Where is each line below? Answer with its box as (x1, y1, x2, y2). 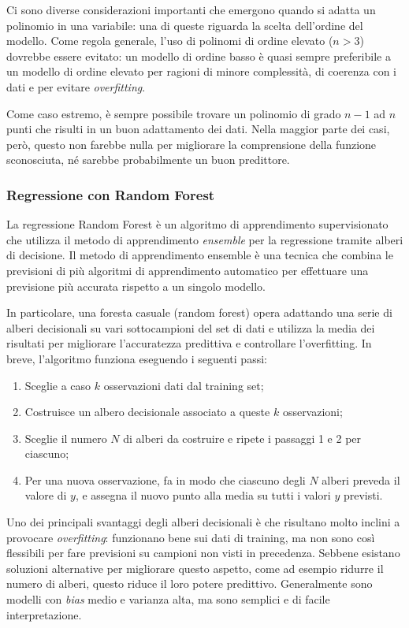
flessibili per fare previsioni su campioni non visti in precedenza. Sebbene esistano (6, 544, 400, 561)
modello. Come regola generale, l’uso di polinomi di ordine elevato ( (6, 32, 333, 49)
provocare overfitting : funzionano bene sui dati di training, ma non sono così (6, 529, 375, 545)
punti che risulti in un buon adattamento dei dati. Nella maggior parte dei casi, (6, 121, 390, 137)
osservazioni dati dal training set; (103, 377, 264, 393)
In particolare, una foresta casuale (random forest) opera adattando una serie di (6, 304, 392, 321)
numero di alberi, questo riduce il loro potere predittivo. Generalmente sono (6, 575, 373, 592)
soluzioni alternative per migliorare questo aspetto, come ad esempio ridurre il (6, 559, 384, 576)
